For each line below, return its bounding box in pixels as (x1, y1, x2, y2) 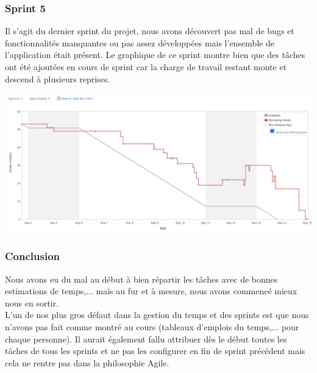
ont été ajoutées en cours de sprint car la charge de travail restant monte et (5, 60, 287, 73)
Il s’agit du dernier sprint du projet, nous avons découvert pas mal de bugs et (5, 24, 294, 37)
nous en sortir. (5, 296, 59, 309)
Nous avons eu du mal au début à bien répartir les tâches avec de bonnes (5, 272, 278, 285)
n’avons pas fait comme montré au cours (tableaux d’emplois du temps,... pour (5, 320, 299, 333)
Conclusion (5, 248, 60, 264)
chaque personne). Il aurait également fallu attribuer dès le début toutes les (5, 332, 287, 345)
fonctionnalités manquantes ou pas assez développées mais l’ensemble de (5, 36, 274, 49)
